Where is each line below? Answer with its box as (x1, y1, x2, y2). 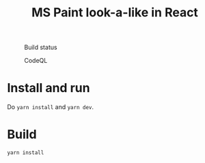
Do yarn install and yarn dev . (7, 103, 94, 111)
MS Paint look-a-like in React (31, 5, 198, 20)
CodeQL (24, 57, 48, 65)
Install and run (7, 80, 90, 96)
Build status (24, 43, 57, 52)
